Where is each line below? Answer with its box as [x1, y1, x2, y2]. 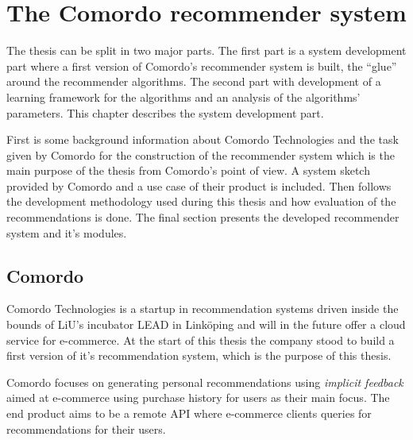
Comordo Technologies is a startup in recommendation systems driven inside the [6, 300, 399, 317]
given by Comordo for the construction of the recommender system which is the [6, 146, 395, 163]
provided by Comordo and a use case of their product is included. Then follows [6, 177, 392, 194]
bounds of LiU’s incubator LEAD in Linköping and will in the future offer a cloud [6, 316, 406, 333]
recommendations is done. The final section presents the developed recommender [6, 209, 399, 226]
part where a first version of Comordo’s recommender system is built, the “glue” [6, 57, 397, 74]
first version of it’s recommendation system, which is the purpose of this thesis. [6, 347, 392, 364]
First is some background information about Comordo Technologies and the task [6, 131, 399, 148]
